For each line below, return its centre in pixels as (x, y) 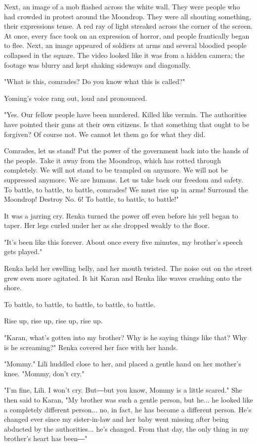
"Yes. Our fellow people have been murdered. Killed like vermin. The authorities (125, 114)
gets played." (23, 251)
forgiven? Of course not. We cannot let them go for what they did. (105, 134)
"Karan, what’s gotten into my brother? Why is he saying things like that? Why (126, 337)
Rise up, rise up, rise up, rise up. (53, 321)
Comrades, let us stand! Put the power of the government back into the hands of (126, 151)
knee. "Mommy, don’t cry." (44, 373)
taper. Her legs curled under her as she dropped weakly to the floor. (107, 225)
